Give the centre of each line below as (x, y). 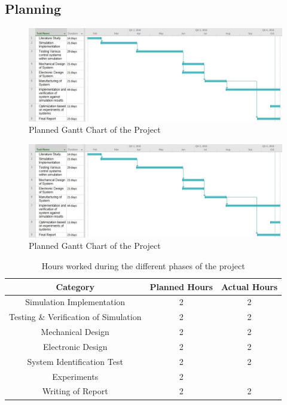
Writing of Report (75, 391)
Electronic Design (75, 346)
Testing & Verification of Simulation (75, 317)
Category (75, 286)
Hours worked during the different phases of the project (143, 265)
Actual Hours (249, 286)
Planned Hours (181, 286)
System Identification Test (75, 361)
